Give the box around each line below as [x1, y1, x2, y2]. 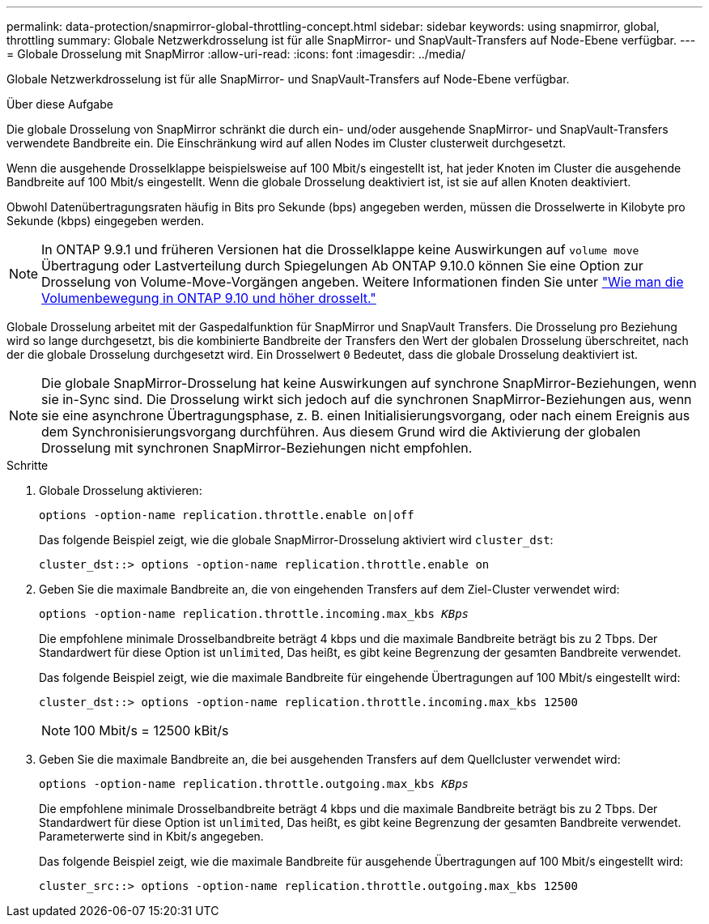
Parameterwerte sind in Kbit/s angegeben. [39, 829, 264, 843]
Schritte [6, 458, 49, 472]
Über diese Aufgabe [6, 97, 113, 111]
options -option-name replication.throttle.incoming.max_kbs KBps [39, 607, 469, 620]
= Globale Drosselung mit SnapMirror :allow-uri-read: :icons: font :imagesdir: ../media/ [6, 47, 466, 61]
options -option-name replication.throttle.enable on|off [39, 509, 414, 522]
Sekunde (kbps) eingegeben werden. [6, 214, 205, 228]
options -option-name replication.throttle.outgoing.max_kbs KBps [39, 777, 469, 790]
